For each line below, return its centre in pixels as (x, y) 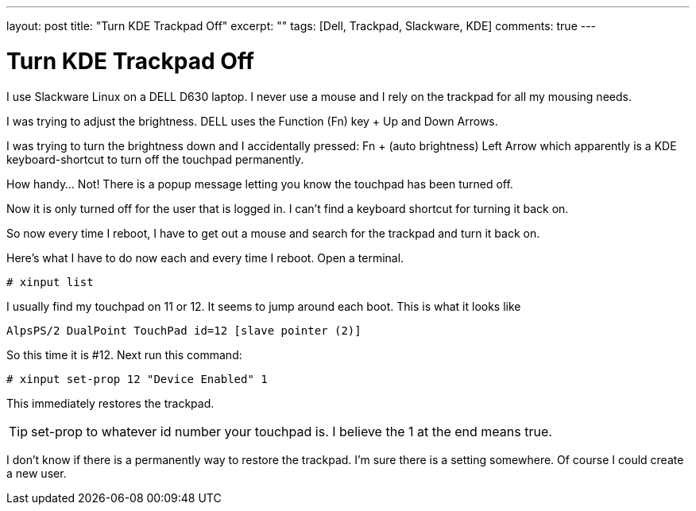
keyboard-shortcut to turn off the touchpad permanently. (155, 159)
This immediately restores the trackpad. (110, 403)
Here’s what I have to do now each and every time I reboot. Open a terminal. (205, 257)
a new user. (37, 473)
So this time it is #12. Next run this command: (124, 354)
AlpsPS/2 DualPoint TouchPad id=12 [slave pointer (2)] (184, 330)
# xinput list (50, 282)
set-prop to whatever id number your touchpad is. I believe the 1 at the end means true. (292, 431)
